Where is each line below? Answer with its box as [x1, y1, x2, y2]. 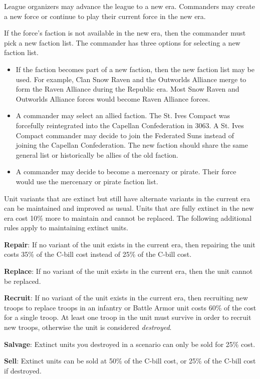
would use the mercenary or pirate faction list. [16, 176, 158, 186]
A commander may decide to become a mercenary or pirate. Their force [16, 166, 236, 177]
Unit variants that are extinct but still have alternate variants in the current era [4, 193, 250, 203]
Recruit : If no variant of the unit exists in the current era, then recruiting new [4, 292, 248, 303]
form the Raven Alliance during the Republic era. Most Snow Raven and [16, 84, 239, 94]
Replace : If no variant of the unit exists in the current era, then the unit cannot [4, 266, 253, 276]
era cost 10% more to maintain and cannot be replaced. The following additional [4, 212, 252, 223]
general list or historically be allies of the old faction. [16, 149, 178, 160]
